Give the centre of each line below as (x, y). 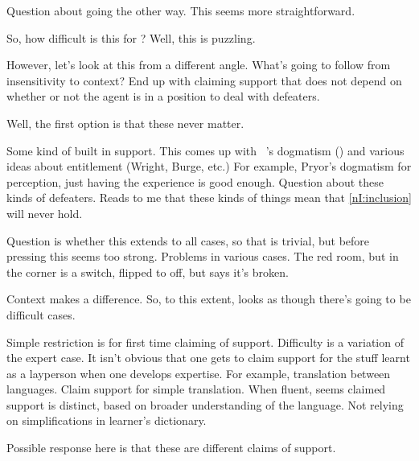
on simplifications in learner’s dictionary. (107, 420)
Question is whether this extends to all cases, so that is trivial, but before (188, 240)
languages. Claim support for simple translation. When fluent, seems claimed (196, 389)
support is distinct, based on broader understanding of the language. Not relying (205, 404)
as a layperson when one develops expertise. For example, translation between (199, 373)
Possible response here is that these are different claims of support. (171, 448)
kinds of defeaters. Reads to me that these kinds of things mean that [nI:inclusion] (209, 198)
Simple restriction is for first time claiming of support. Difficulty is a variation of (205, 342)
